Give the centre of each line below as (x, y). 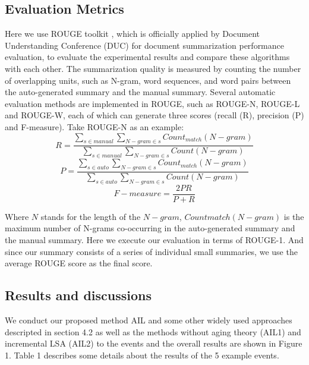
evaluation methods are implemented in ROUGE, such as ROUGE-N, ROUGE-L (152, 103)
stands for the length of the (91, 216)
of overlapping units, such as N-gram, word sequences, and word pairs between (148, 80)
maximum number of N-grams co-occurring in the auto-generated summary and (150, 228)
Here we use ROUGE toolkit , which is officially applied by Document (133, 34)
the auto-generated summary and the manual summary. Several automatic (140, 92)
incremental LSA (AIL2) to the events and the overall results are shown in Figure (154, 343)
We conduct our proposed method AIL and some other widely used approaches (149, 320)
